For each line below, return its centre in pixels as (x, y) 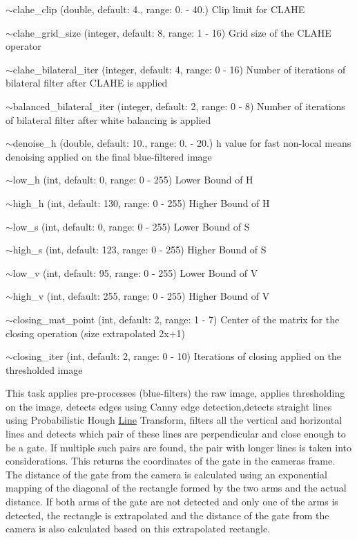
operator (23, 46)
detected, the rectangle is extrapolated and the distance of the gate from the (167, 515)
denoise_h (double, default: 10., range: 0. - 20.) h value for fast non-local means (182, 143)
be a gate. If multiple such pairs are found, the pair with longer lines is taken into (178, 447)
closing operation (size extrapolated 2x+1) (96, 333)
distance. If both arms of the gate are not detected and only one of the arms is (172, 502)
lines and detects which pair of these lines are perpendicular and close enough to (176, 434)
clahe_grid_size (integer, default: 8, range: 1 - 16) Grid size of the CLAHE (172, 32)
